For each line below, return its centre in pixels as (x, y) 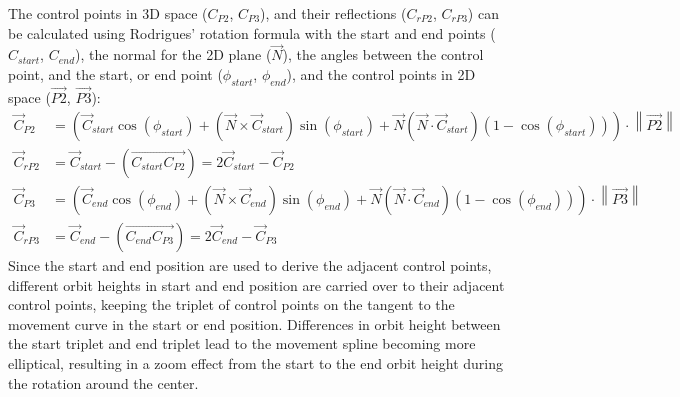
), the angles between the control (383, 54)
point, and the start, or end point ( (115, 74)
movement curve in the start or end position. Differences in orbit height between (254, 323)
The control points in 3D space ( (108, 13)
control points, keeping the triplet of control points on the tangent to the (231, 304)
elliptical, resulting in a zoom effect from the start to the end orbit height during (256, 362)
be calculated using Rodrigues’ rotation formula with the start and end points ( (252, 32)
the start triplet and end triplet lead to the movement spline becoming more (242, 343)
